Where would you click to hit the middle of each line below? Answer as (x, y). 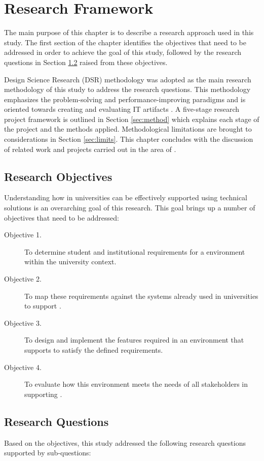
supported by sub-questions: (48, 453)
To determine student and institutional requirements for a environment (135, 251)
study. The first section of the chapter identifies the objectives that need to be (125, 42)
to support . (43, 306)
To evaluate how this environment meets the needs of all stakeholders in (136, 384)
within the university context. (70, 262)
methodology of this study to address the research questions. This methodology (127, 89)
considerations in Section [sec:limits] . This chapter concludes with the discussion (129, 139)
